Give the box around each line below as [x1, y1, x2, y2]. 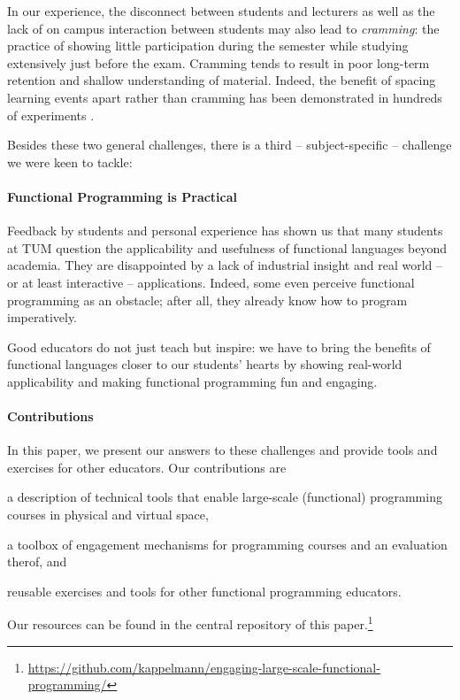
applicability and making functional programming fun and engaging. [7, 372, 378, 390]
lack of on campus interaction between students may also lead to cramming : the [7, 19, 440, 37]
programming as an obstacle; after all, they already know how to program [7, 290, 408, 309]
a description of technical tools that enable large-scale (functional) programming [7, 488, 442, 506]
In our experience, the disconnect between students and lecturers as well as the [7, 2, 435, 19]
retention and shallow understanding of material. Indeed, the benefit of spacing [7, 71, 436, 89]
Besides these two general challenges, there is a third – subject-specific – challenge [7, 135, 452, 154]
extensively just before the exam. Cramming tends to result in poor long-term [7, 53, 430, 72]
